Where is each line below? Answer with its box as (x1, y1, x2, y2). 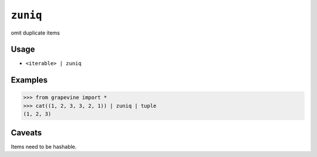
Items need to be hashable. (11, 143, 77, 150)
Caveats (11, 128, 42, 138)
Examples (11, 75, 48, 85)
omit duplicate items (11, 29, 60, 36)
